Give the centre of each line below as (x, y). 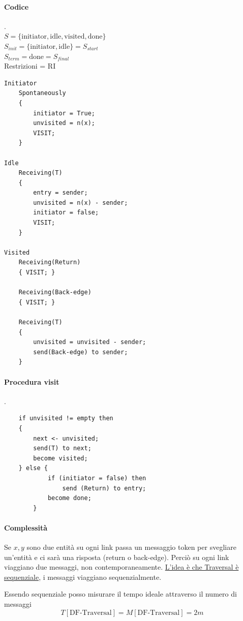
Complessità (26, 527)
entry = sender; (60, 193)
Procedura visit (32, 381)
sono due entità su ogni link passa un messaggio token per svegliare (131, 547)
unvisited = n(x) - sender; (81, 203)
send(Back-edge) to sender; (81, 352)
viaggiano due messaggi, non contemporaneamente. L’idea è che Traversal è (121, 567)
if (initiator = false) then (97, 478)
